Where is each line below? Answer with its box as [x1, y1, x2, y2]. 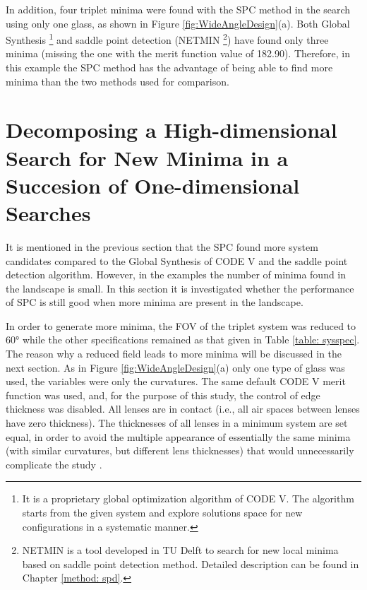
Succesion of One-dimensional [6, 170, 300, 199]
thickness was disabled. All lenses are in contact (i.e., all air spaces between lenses [6, 401, 360, 416]
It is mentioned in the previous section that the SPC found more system [6, 239, 318, 254]
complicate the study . [6, 456, 102, 471]
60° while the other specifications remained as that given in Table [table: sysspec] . [6, 332, 360, 347]
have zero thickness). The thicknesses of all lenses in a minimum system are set [6, 415, 348, 430]
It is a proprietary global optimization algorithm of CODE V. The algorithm [22, 491, 354, 506]
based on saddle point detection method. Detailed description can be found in [22, 556, 359, 571]
